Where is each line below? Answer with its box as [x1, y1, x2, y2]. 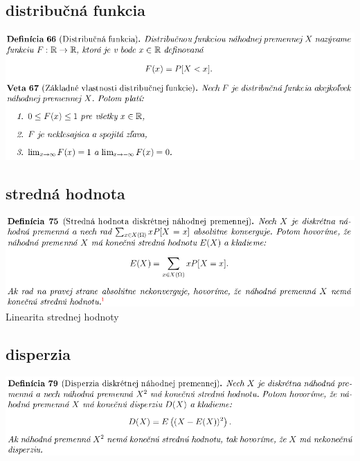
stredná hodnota [6, 182, 125, 204]
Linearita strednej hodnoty [6, 309, 119, 323]
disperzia [6, 343, 71, 364]
